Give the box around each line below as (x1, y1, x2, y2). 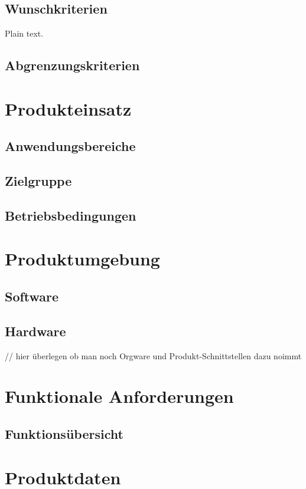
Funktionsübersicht (5, 425, 123, 443)
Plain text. (5, 27, 44, 40)
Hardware (5, 321, 66, 340)
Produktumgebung (5, 247, 160, 271)
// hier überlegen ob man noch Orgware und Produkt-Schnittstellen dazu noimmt (5, 349, 302, 362)
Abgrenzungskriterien (5, 56, 140, 74)
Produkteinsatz (5, 96, 132, 120)
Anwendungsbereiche (5, 137, 136, 155)
